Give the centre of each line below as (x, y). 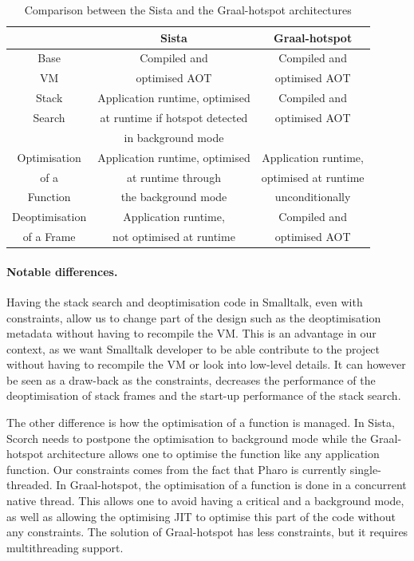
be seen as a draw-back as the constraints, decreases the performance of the (191, 379)
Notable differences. (62, 271)
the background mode (174, 197)
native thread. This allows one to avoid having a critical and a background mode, (205, 501)
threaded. (30, 485)
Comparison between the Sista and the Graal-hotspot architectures (188, 10)
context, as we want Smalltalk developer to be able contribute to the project (193, 348)
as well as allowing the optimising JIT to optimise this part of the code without (201, 516)
